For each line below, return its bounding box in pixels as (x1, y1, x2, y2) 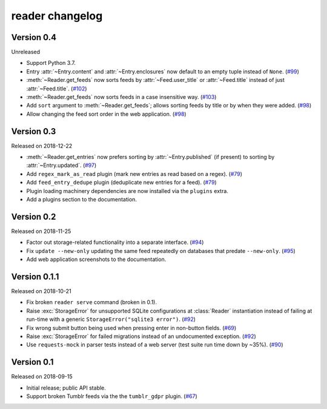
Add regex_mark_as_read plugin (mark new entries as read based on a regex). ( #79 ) (26, 170, 242, 177)
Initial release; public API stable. (26, 384, 106, 391)
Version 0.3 (11, 126, 56, 137)
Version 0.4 (11, 32, 57, 42)
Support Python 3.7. (26, 59, 76, 67)
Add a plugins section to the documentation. (26, 196, 137, 203)
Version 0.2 (11, 211, 56, 221)
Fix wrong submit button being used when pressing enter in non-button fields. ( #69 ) (26, 324, 237, 331)
